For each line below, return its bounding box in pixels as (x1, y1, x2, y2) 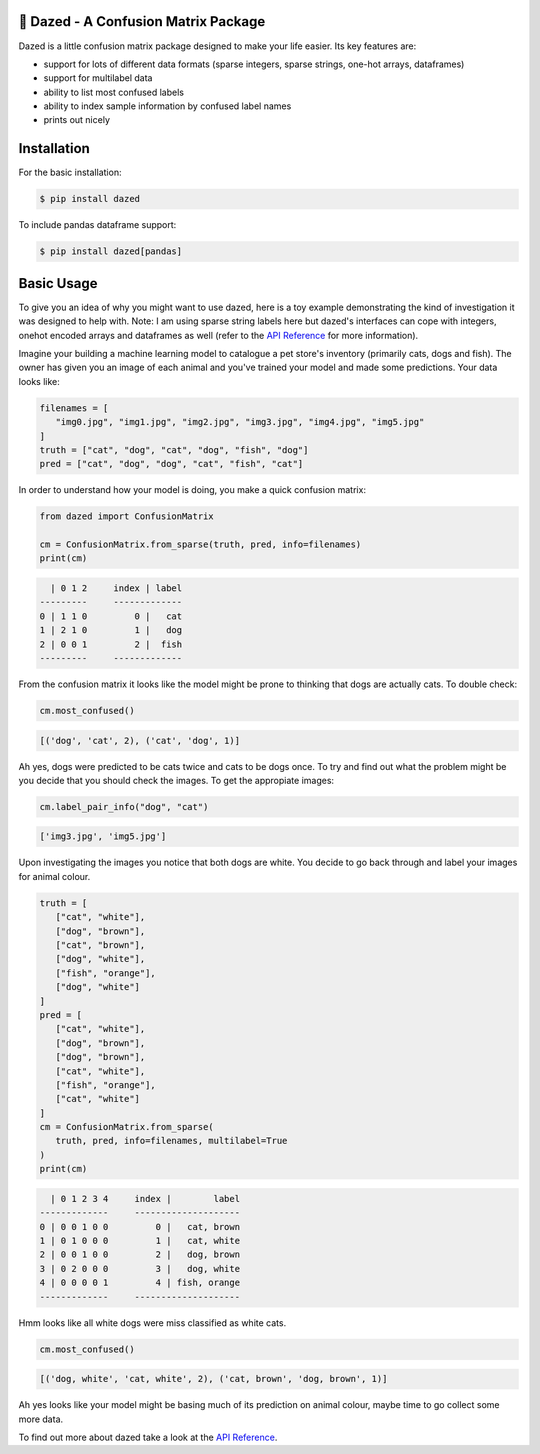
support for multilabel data (43, 72, 153, 84)
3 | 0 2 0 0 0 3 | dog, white (39, 1263, 240, 1274)
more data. (18, 1413, 64, 1425)
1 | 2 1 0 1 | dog (39, 625, 183, 636)
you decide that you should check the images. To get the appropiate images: (18, 774, 335, 786)
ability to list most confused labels (43, 86, 185, 98)
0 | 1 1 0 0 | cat (39, 610, 183, 622)
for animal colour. (18, 870, 91, 882)
